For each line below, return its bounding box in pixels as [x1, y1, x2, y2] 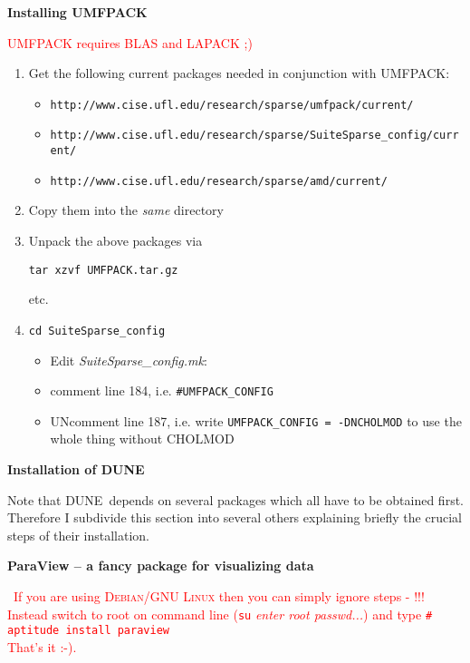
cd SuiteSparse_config [28, 324, 166, 337]
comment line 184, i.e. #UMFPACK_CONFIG [50, 381, 273, 400]
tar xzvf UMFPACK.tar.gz [28, 263, 178, 277]
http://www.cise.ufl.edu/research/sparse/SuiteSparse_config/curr [50, 129, 459, 142]
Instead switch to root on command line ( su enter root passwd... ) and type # [7, 604, 433, 623]
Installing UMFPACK [7, 3, 148, 21]
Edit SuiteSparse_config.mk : [50, 350, 207, 369]
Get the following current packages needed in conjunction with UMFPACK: [28, 63, 450, 83]
